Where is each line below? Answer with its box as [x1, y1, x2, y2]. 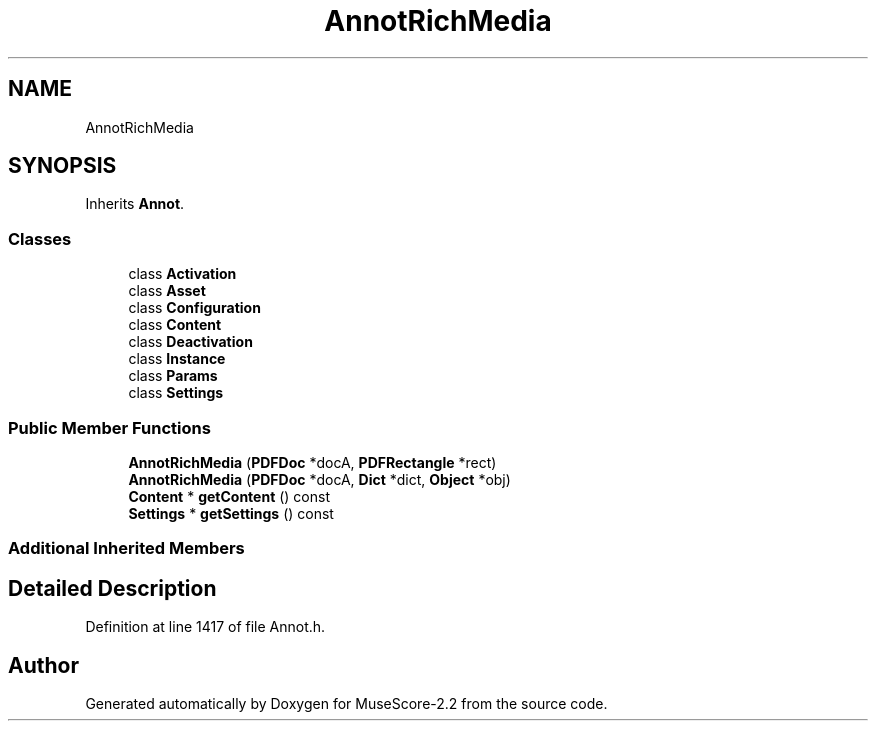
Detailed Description [8, 575, 217, 601]
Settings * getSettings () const [128, 504, 334, 522]
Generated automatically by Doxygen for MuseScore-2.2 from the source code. [85, 695, 608, 712]
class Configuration [128, 299, 261, 317]
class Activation [128, 265, 237, 283]
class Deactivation [128, 333, 253, 351]
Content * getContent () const [128, 487, 331, 505]
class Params [128, 367, 218, 385]
